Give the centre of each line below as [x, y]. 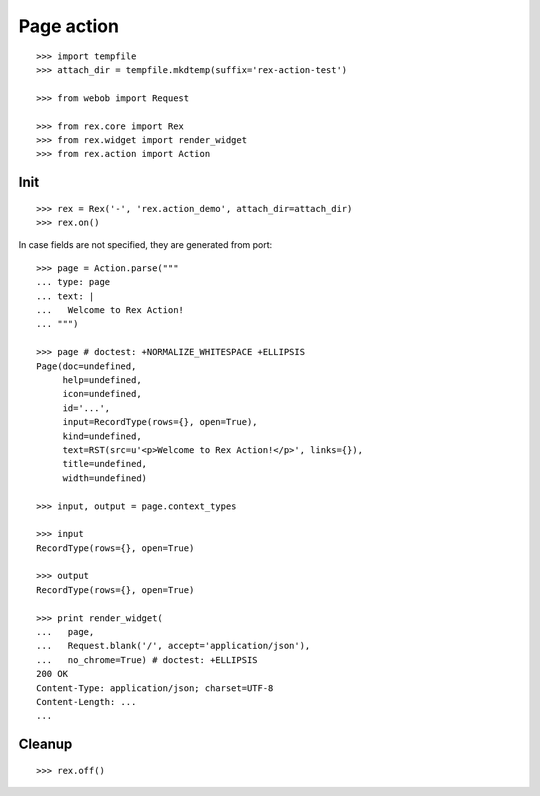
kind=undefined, [102, 436]
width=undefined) [105, 478]
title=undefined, [105, 464]
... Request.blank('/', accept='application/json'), [173, 646]
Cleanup [45, 744]
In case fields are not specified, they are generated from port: [145, 245]
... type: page [73, 282]
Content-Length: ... [86, 701]
